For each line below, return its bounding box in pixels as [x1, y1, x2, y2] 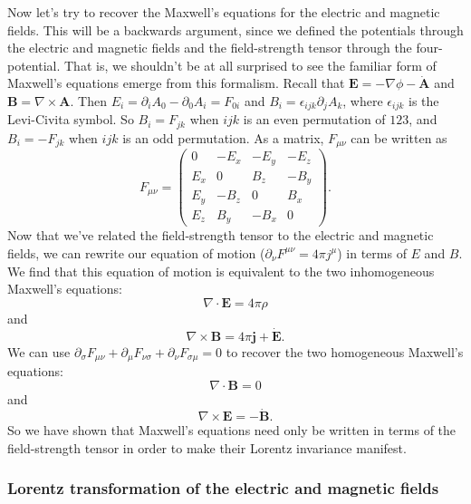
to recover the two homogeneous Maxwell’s [226, 342, 464, 361]
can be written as [351, 128, 447, 147]
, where [342, 91, 383, 110]
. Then [70, 91, 107, 110]
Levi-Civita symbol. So [7, 110, 134, 129]
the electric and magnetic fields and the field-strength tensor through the [7, 38, 412, 57]
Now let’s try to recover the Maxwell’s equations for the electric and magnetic [7, 3, 440, 21]
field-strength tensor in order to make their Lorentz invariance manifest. [7, 438, 407, 457]
